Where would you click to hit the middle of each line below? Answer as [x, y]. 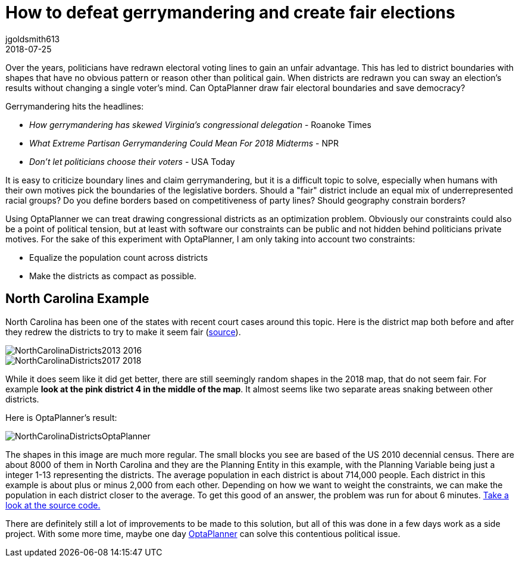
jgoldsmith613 [33, 39]
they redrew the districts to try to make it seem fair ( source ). [123, 332]
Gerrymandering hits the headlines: [75, 106]
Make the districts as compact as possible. [113, 276]
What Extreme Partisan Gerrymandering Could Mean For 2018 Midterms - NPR [184, 143]
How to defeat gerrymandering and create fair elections [230, 13]
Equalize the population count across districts [119, 257]
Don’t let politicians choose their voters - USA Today [132, 161]
